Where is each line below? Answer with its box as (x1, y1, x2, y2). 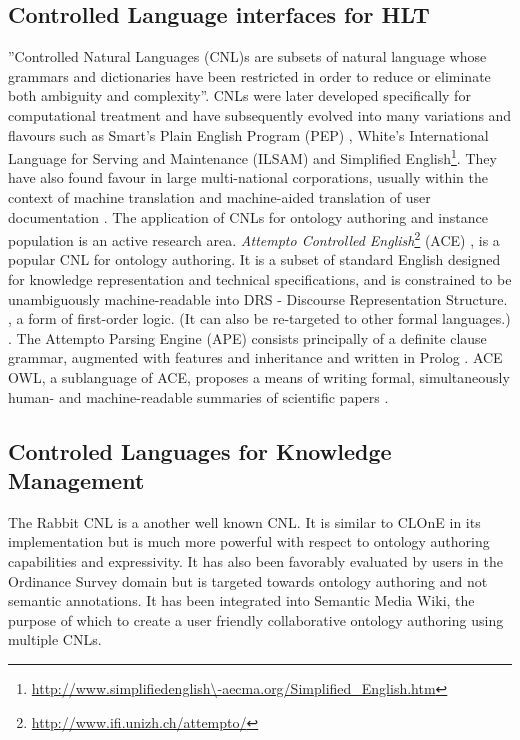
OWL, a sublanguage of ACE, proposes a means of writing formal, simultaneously (8, 367, 510, 388)
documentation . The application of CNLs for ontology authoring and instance (8, 206, 488, 227)
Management (8, 464, 145, 495)
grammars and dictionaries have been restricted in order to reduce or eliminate (8, 65, 491, 86)
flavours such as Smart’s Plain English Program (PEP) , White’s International (8, 124, 489, 145)
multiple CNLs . (8, 629, 102, 650)
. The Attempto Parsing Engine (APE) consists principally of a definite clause (8, 327, 487, 348)
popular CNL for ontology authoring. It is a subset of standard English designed (8, 249, 501, 270)
